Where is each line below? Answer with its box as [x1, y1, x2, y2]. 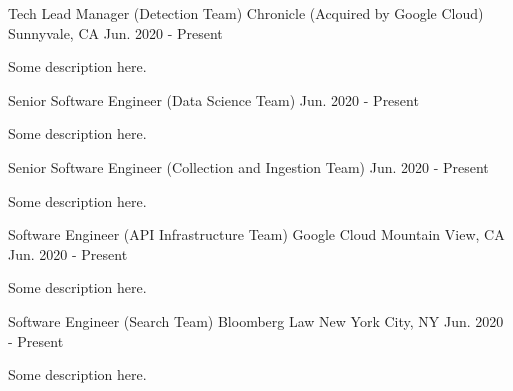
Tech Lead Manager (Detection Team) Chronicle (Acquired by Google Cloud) [8, 3, 484, 23]
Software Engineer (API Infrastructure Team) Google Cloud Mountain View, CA [8, 224, 505, 245]
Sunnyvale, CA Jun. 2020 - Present [8, 22, 223, 43]
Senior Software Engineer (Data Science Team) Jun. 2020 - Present [8, 89, 419, 110]
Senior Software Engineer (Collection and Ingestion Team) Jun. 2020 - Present [8, 156, 489, 177]
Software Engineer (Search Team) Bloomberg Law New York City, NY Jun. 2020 [8, 310, 504, 331]
